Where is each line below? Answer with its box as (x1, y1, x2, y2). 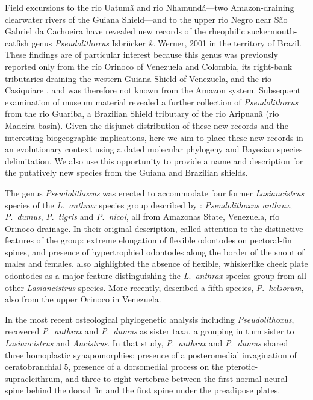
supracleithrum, (5, 372, 63, 384)
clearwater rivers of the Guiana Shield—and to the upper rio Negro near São (5, 13, 288, 25)
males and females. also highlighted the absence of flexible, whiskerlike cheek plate (5, 257, 308, 270)
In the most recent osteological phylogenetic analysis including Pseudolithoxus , (5, 313, 294, 325)
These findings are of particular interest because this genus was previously (5, 48, 278, 61)
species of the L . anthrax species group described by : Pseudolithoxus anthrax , (5, 198, 293, 211)
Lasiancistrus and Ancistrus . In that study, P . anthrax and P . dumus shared (5, 337, 288, 349)
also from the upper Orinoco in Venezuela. (5, 293, 161, 305)
